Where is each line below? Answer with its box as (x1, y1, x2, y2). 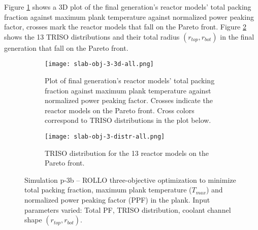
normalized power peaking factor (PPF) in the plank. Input (24, 194, 210, 205)
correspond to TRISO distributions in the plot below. (45, 115, 211, 125)
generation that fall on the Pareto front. (4, 42, 128, 53)
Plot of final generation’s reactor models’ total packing (45, 75, 215, 86)
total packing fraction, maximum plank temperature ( (24, 184, 192, 195)
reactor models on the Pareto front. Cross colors (45, 105, 195, 115)
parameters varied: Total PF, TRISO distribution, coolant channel (24, 204, 231, 215)
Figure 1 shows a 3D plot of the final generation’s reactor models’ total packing (4, 2, 251, 12)
